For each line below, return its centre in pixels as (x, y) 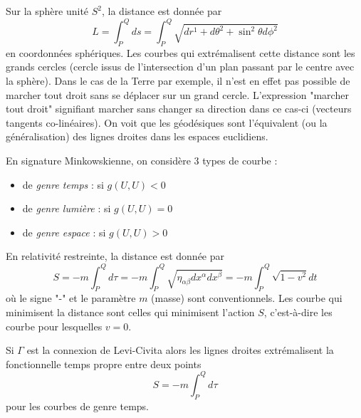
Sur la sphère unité (47, 11)
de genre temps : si (63, 184)
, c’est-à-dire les (298, 312)
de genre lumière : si (67, 208)
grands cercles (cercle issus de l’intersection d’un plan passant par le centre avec (180, 67)
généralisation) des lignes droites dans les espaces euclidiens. (137, 136)
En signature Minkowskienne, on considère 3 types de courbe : (142, 161)
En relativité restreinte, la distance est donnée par (115, 256)
